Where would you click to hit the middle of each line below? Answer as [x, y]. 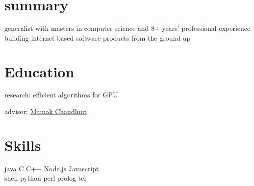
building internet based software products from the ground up [98, 37]
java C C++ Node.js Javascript [52, 168]
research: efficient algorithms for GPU [61, 95]
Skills [23, 145]
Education [39, 71]
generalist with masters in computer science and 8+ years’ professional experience [127, 28]
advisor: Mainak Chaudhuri [46, 111]
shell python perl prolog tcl [45, 178]
